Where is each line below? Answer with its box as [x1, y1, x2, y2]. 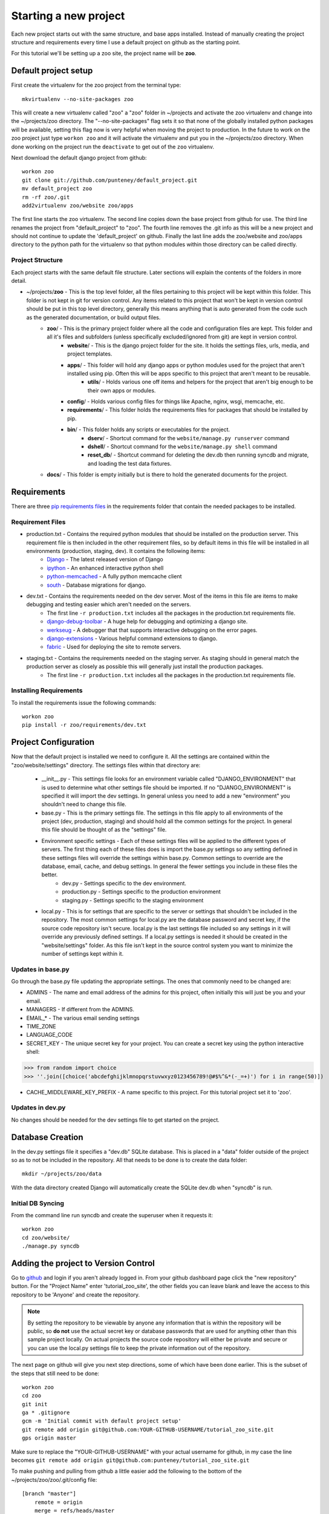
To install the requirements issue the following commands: [11, 699, 157, 706]
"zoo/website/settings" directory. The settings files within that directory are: [11, 761, 201, 769]
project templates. [67, 350, 112, 357]
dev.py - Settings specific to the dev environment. [62, 879, 187, 887]
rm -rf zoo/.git [22, 194, 70, 200]
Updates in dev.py [11, 1103, 66, 1112]
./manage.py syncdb [22, 1243, 80, 1250]
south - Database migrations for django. [47, 581, 146, 589]
